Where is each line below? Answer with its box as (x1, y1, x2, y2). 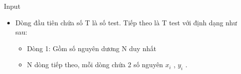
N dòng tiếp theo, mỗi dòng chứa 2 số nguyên (27, 59, 163, 70)
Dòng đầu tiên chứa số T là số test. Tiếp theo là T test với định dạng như (15, 17, 237, 27)
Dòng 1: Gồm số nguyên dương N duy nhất (27, 43, 156, 53)
